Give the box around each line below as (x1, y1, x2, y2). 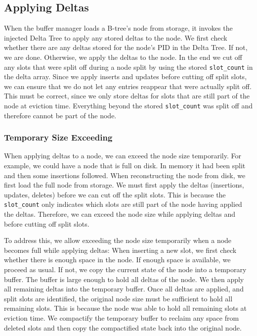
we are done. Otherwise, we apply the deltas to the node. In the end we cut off (4, 51, 243, 62)
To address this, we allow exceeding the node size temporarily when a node (4, 235, 232, 245)
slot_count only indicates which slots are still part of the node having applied (4, 199, 242, 209)
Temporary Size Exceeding (4, 131, 113, 144)
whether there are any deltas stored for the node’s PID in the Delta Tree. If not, (4, 42, 248, 52)
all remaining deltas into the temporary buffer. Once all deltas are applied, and (4, 284, 244, 294)
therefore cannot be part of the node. (4, 110, 117, 120)
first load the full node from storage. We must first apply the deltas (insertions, (4, 180, 244, 190)
